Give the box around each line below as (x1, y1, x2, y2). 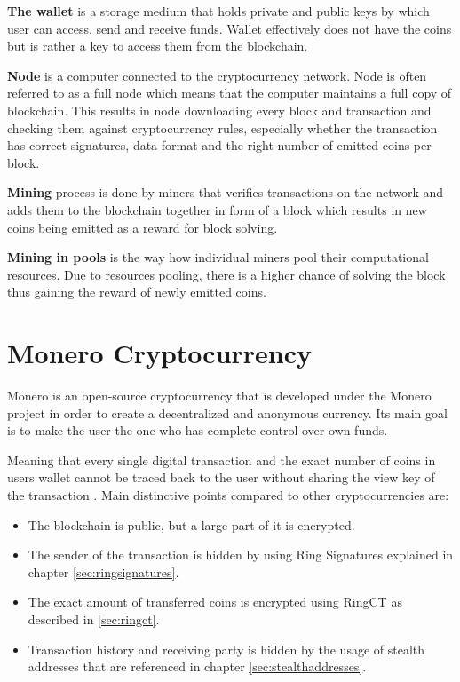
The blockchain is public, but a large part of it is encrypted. (28, 515, 355, 534)
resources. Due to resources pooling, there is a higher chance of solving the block (7, 265, 446, 283)
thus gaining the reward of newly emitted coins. (7, 282, 266, 301)
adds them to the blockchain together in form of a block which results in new (7, 200, 427, 218)
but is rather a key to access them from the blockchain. (7, 36, 308, 55)
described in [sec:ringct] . (28, 609, 160, 628)
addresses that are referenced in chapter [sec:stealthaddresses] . (28, 657, 367, 676)
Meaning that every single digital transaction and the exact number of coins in (7, 450, 436, 469)
